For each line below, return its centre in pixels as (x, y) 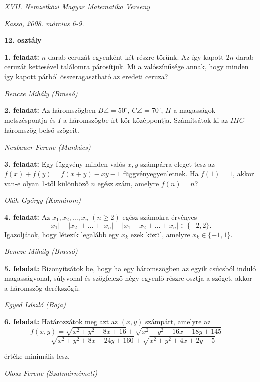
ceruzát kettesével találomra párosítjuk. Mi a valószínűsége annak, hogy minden (126, 67)
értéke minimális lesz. (37, 356)
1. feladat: (22, 56)
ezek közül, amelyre (160, 234)
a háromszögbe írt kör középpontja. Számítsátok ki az (146, 120)
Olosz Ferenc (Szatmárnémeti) (51, 373)
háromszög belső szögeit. (42, 130)
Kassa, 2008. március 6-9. (44, 23)
